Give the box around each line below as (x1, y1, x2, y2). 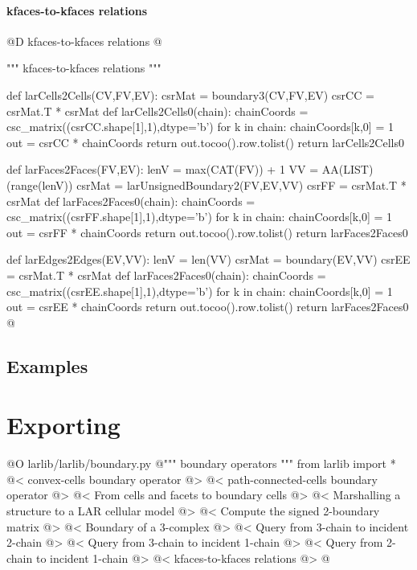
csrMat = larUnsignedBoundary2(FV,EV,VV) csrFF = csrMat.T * (76, 176, 407, 193)
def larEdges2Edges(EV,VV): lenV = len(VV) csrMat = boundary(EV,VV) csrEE (6, 251, 411, 268)
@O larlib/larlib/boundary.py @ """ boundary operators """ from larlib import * (6, 455, 396, 472)
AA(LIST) (321, 161, 374, 178)
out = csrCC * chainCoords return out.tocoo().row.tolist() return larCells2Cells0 (6, 133, 404, 150)
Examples (6, 353, 88, 378)
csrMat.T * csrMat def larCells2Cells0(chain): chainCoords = (6, 102, 309, 119)
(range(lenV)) (6, 176, 73, 193)
